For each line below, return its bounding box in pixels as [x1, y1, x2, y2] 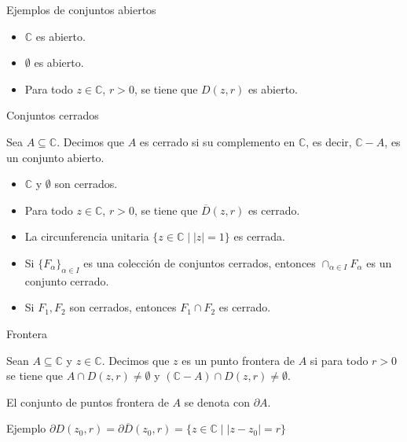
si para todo [310, 352, 368, 368]
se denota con [184, 393, 250, 410]
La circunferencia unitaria [24, 228, 149, 245]
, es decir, [306, 133, 352, 149]
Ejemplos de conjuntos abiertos [6, 2, 156, 17]
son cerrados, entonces [69, 299, 177, 315]
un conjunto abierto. [6, 149, 104, 165]
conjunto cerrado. [24, 272, 109, 289]
